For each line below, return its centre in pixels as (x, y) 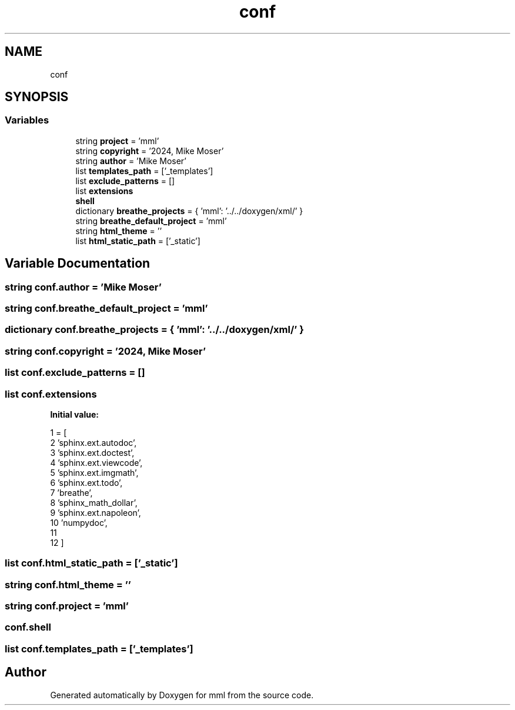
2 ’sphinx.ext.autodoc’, (93, 442)
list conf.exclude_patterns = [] (75, 373)
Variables (27, 120)
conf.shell (28, 627)
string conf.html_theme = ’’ (68, 584)
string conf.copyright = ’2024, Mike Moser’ (106, 351)
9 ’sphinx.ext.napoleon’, (96, 512)
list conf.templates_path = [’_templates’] (99, 649)
